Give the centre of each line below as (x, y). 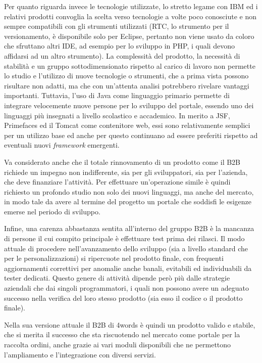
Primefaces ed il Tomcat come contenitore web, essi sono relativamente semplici (127, 125)
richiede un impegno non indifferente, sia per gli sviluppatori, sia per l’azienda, (126, 172)
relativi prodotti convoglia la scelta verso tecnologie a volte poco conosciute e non (130, 16)
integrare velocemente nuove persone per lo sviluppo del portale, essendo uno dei (129, 105)
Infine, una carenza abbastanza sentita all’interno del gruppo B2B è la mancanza (129, 228)
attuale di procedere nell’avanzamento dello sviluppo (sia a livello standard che (126, 248)
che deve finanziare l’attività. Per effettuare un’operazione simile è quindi (117, 182)
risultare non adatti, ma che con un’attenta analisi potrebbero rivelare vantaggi (127, 85)
